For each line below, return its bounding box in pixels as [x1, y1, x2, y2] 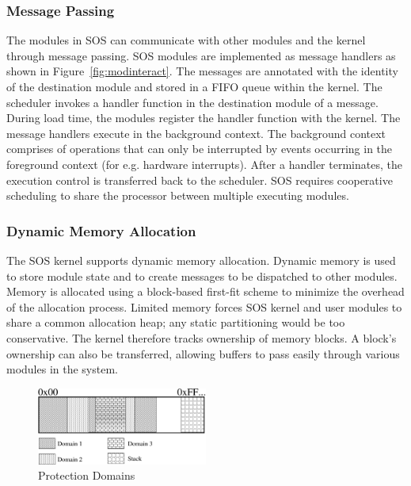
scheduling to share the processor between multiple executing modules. [6, 187, 349, 204]
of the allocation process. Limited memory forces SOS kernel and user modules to [6, 298, 402, 315]
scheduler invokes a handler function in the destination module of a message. [6, 94, 379, 110]
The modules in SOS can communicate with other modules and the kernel [6, 32, 366, 48]
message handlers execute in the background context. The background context [6, 124, 386, 141]
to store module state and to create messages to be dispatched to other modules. [6, 267, 398, 284]
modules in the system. [6, 361, 118, 377]
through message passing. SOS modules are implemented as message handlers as [6, 47, 396, 63]
